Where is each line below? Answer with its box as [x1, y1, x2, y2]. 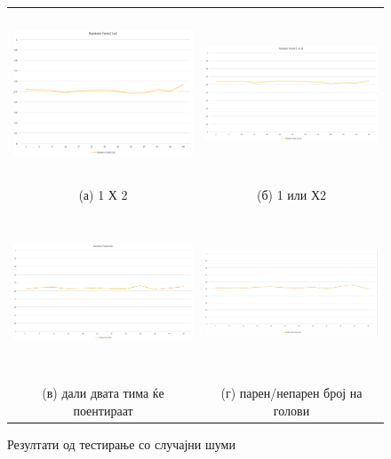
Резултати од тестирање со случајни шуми [7, 434, 235, 453]
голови [273, 400, 310, 419]
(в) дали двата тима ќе [42, 384, 164, 402]
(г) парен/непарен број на [220, 384, 363, 402]
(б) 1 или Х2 [256, 185, 327, 203]
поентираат [73, 400, 133, 419]
